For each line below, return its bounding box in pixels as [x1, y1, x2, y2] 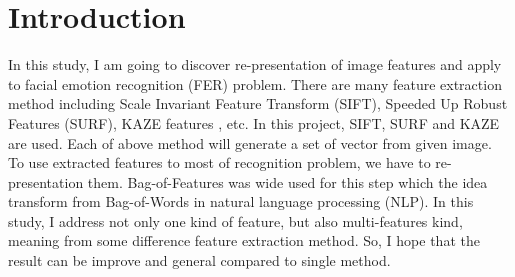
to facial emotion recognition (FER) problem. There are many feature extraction [8, 73, 502, 94]
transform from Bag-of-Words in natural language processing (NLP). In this [8, 191, 474, 212]
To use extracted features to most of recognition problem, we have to [8, 152, 431, 173]
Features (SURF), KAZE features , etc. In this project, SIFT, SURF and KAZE [8, 112, 500, 133]
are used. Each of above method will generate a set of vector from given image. [8, 132, 492, 153]
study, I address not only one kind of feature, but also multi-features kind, [8, 210, 463, 231]
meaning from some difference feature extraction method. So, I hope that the [8, 230, 480, 251]
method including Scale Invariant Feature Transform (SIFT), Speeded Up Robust [8, 93, 508, 114]
